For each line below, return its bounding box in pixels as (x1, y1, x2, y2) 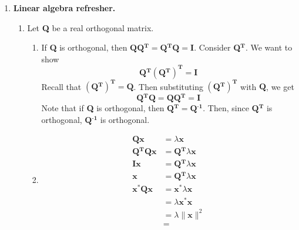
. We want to (245, 41, 293, 54)
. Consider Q (194, 41, 241, 54)
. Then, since (203, 102, 249, 114)
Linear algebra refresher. (13, 2, 116, 14)
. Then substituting (133, 80, 203, 92)
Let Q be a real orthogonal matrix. (27, 21, 154, 34)
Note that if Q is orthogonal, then (41, 102, 164, 114)
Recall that (41, 80, 82, 92)
